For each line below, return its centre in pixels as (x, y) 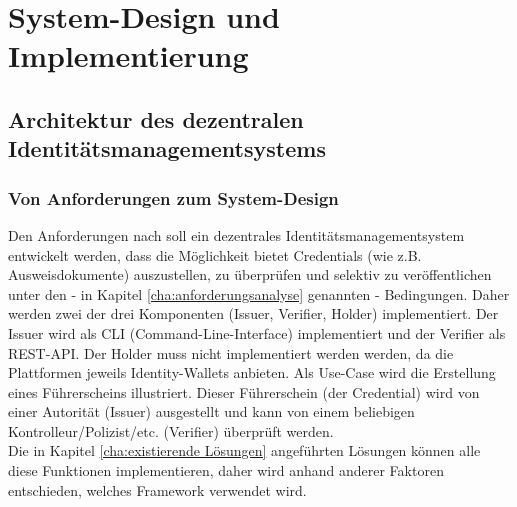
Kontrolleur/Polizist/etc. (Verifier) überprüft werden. (171, 430)
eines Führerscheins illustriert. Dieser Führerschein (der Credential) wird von (244, 391)
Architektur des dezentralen (156, 118)
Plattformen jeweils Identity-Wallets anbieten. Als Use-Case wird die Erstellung (252, 372)
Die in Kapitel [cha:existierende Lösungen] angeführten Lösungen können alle (244, 450)
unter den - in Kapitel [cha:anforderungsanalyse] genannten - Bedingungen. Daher (259, 293)
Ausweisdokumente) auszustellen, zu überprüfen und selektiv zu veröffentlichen (250, 274)
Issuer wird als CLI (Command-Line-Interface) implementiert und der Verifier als (257, 332)
